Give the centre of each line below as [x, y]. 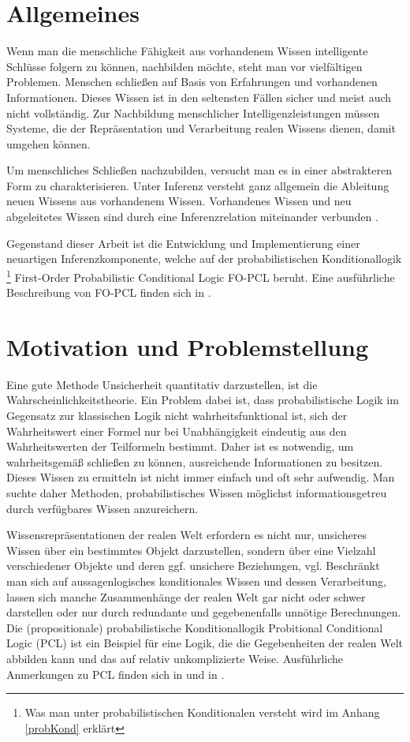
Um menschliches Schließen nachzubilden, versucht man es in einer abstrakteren [199, 170]
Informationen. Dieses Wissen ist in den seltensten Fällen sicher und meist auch [199, 97]
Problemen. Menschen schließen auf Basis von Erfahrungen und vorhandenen [192, 82]
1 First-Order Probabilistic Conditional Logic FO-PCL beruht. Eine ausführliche [201, 275]
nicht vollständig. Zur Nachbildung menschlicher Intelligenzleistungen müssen [193, 112]
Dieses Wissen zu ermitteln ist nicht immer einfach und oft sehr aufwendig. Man [201, 477]
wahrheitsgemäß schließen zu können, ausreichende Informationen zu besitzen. [195, 461]
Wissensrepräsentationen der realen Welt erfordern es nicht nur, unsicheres [187, 535]
